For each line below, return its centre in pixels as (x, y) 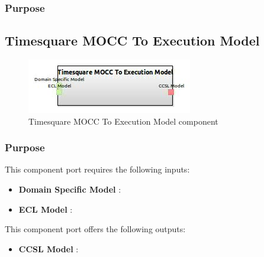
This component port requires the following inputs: (97, 169)
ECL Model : (46, 209)
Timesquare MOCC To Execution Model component (123, 121)
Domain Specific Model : (70, 189)
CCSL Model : (49, 248)
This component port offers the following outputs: (95, 229)
